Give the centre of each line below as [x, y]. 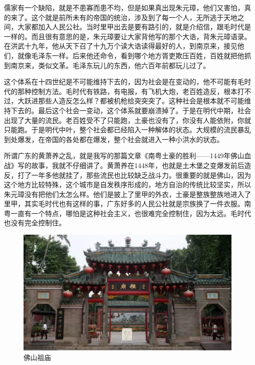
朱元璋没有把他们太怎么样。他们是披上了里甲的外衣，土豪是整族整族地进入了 [127, 194]
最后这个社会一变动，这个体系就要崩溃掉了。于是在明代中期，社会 [144, 110]
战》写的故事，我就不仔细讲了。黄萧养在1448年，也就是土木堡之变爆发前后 [124, 165]
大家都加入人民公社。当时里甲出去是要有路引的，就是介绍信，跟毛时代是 [134, 27]
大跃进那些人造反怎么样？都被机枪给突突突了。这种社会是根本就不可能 [131, 101]
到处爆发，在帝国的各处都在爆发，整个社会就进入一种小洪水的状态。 [114, 139]
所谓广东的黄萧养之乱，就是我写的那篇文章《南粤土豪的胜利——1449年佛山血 [127, 156]
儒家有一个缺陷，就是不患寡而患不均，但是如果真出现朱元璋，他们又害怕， [124, 7]
